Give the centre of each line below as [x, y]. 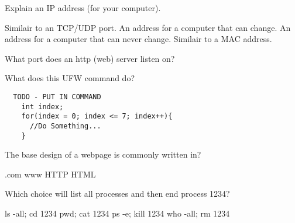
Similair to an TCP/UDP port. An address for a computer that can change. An [148, 27]
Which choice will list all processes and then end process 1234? [117, 194]
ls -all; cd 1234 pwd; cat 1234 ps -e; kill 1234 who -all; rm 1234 [117, 213]
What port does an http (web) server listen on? [90, 58]
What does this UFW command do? [70, 78]
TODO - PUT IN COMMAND [57, 97]
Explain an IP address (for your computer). [83, 8]
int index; [42, 107]
